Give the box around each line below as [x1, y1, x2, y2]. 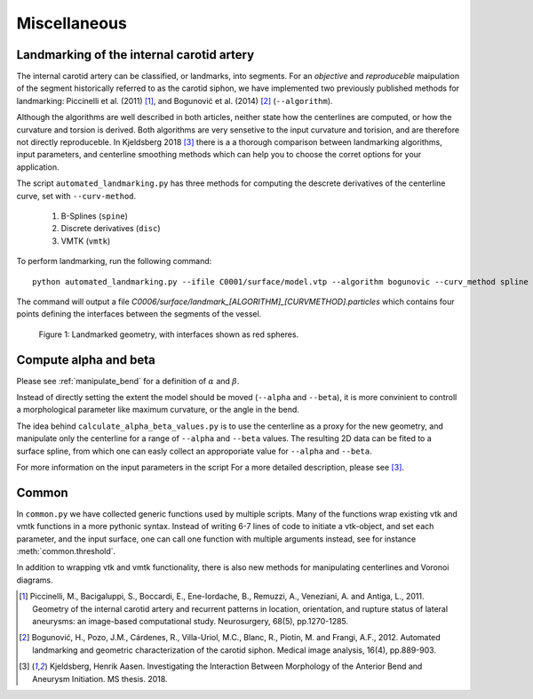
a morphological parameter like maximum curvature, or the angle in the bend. [16, 405, 299, 415]
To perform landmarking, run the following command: [16, 256, 212, 267]
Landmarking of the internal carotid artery [16, 47, 255, 62]
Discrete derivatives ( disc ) [60, 223, 161, 234]
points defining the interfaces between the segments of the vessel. [16, 309, 262, 319]
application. [16, 161, 60, 173]
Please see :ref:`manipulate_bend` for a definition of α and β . [16, 375, 240, 386]
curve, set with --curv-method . [16, 190, 137, 201]
